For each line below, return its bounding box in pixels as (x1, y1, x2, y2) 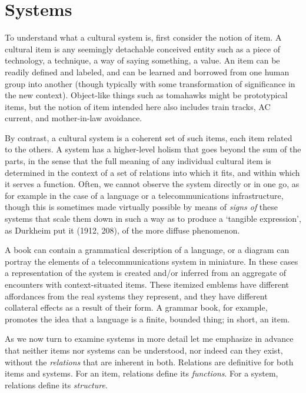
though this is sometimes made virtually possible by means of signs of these (5, 201, 278, 213)
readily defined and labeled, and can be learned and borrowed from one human (5, 65, 290, 78)
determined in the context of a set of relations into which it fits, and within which (5, 166, 300, 178)
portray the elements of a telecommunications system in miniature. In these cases (5, 255, 298, 267)
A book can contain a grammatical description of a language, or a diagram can (5, 244, 290, 256)
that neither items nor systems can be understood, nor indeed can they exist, (5, 344, 283, 356)
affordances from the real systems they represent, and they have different (5, 289, 268, 302)
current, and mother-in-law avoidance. (5, 112, 142, 124)
